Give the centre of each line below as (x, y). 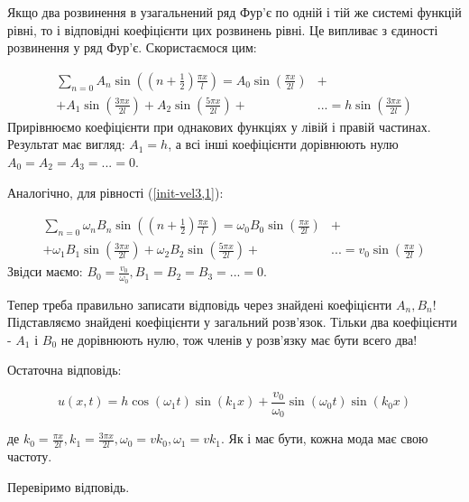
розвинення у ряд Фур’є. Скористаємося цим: (132, 47)
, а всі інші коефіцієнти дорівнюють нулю (283, 144)
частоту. (30, 456)
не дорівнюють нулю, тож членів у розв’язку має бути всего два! (239, 339)
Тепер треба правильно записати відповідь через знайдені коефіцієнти (200, 304)
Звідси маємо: (45, 271)
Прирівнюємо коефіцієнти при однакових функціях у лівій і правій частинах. (219, 126)
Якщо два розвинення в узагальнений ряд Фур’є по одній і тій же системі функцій (234, 12)
